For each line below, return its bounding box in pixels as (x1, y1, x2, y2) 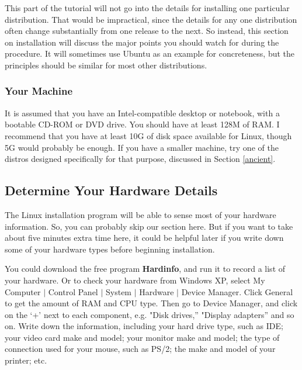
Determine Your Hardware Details (5, 181, 218, 199)
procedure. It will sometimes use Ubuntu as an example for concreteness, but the (5, 47, 295, 60)
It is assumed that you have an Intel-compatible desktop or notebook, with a (5, 106, 280, 119)
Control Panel (48, 285, 98, 298)
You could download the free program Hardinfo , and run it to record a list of (5, 262, 286, 275)
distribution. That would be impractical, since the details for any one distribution (5, 13, 297, 25)
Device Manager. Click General (181, 285, 293, 298)
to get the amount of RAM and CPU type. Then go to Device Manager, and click (5, 297, 298, 309)
